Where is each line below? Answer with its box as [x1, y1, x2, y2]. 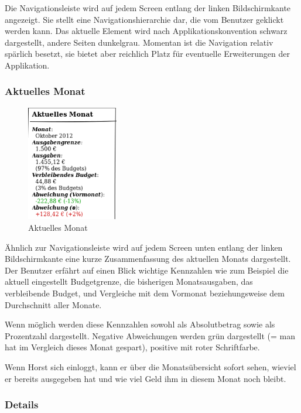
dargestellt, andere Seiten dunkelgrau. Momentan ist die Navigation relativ [5, 36, 273, 48]
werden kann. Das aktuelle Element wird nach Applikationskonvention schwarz [5, 25, 288, 37]
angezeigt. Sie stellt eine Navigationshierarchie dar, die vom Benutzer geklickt [5, 13, 284, 25]
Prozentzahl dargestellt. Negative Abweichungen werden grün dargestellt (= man [5, 329, 295, 342]
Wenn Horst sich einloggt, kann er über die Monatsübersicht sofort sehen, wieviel [5, 360, 296, 373]
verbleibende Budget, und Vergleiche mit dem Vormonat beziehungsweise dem [5, 286, 285, 299]
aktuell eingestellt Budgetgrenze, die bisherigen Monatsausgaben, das [5, 275, 253, 288]
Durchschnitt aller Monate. [5, 298, 102, 310]
